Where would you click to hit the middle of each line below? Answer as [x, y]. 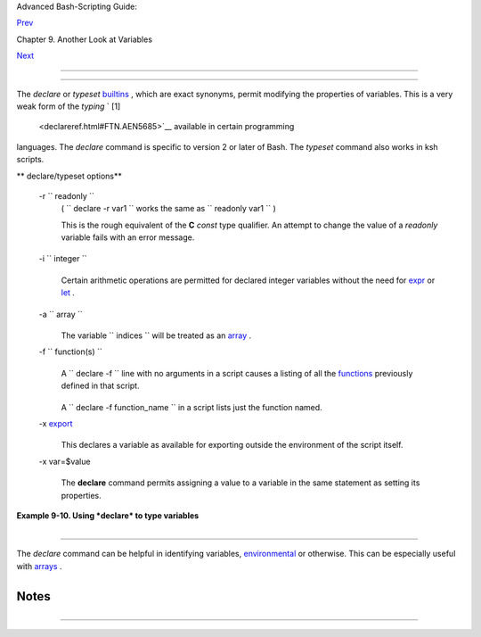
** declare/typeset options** [69, 176]
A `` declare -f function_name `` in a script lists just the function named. [192, 407]
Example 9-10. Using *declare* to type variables [108, 515]
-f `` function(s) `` [70, 352]
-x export [56, 423]
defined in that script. [100, 386]
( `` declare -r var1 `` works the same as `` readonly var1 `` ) [168, 209]
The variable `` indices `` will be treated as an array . [156, 335]
